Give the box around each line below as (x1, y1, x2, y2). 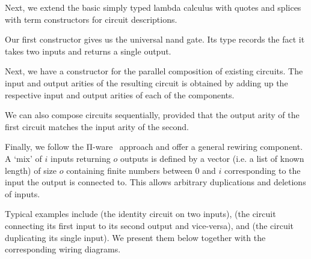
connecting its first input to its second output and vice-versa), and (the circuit (5, 219, 294, 231)
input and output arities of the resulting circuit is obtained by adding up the (5, 76, 288, 89)
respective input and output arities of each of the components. (5, 88, 235, 101)
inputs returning (51, 152, 111, 164)
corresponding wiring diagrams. (5, 243, 121, 255)
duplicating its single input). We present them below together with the (5, 231, 266, 243)
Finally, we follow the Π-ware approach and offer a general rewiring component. (5, 140, 303, 153)
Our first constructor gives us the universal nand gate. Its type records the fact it (5, 33, 305, 46)
